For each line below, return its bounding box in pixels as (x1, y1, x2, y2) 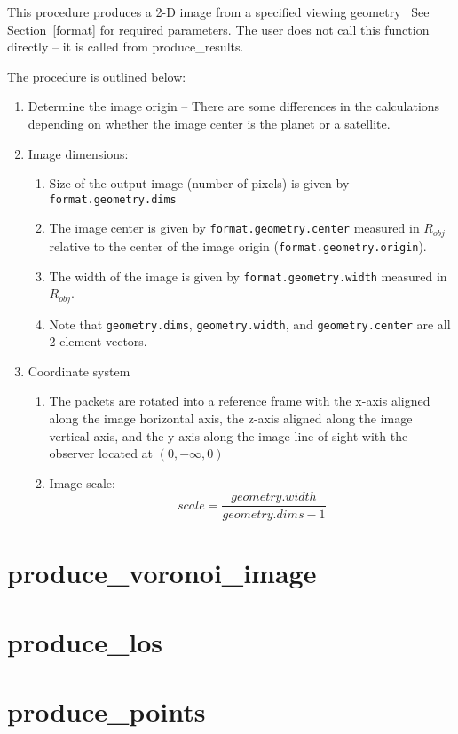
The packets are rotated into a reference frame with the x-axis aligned (49, 391, 430, 410)
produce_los (7, 624, 163, 660)
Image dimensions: (28, 144, 129, 162)
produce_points (7, 693, 206, 730)
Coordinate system (28, 361, 130, 380)
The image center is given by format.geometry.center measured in (49, 218, 420, 237)
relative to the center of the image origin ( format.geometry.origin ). (49, 236, 427, 255)
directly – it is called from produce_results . (7, 37, 244, 56)
